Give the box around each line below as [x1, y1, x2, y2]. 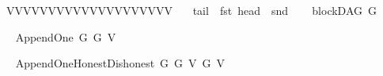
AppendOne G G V [15, 28, 116, 45]
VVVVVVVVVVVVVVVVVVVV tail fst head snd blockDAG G [6, 2, 377, 18]
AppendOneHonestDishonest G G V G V [15, 55, 226, 71]
